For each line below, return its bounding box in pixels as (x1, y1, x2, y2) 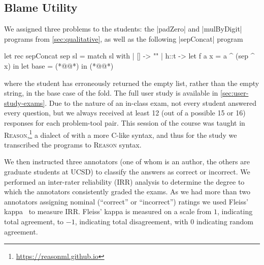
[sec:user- (220, 87, 249, 98)
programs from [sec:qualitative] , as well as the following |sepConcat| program (4, 33, 243, 44)
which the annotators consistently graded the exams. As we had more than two (4, 186, 251, 197)
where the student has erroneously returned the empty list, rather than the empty (4, 77, 259, 88)
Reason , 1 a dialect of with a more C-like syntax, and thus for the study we (4, 128, 237, 140)
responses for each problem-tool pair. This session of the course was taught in (4, 117, 245, 128)
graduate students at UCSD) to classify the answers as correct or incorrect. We (4, 166, 250, 176)
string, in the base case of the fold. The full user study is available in (4, 87, 218, 98)
